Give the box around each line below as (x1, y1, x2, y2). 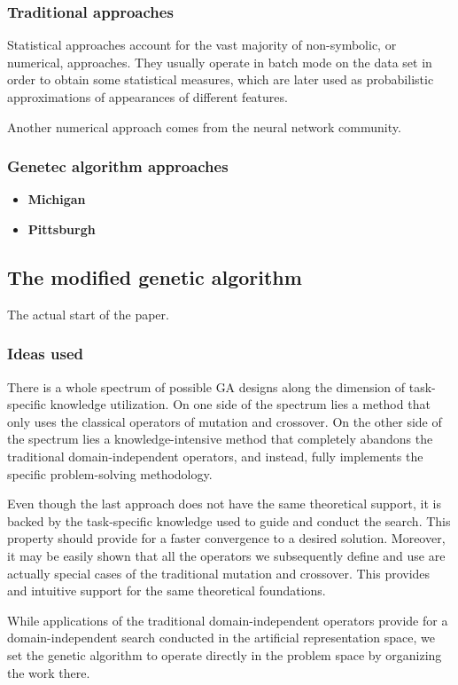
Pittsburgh (27, 220, 96, 238)
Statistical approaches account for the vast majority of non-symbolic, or (7, 35, 397, 54)
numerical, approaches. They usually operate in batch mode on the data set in (7, 52, 432, 71)
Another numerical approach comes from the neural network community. (7, 117, 401, 136)
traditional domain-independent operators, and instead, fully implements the (7, 446, 423, 465)
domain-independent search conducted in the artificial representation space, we (7, 628, 435, 647)
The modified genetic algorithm (7, 263, 302, 290)
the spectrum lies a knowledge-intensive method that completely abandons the (7, 429, 433, 448)
